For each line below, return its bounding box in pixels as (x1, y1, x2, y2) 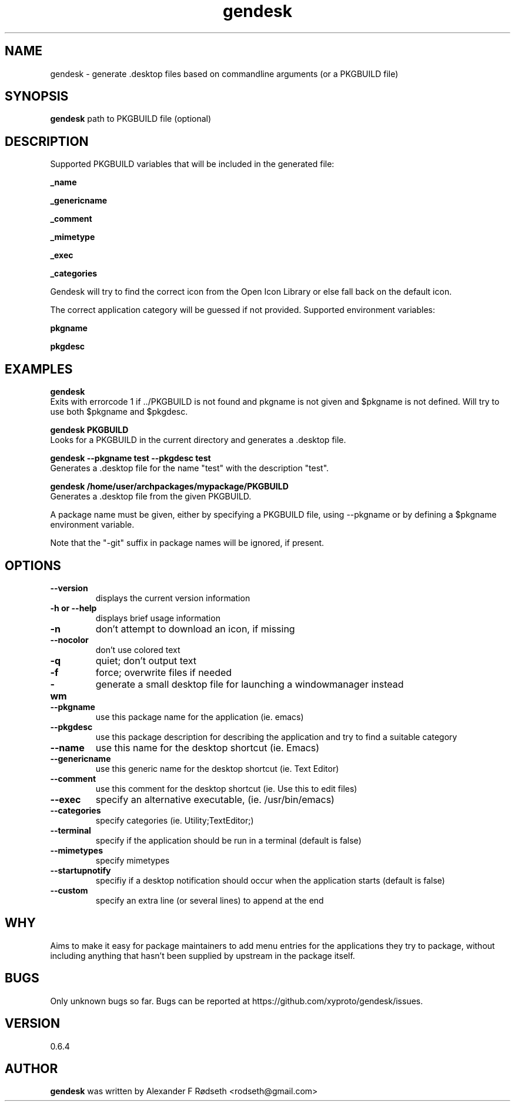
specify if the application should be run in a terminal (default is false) (95, 835, 362, 845)
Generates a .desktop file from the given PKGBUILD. (50, 491, 252, 502)
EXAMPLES (5, 361, 73, 377)
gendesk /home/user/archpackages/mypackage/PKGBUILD (50, 481, 289, 492)
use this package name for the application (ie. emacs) (95, 711, 304, 722)
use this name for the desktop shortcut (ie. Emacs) (95, 741, 320, 754)
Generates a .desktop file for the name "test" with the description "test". (50, 463, 329, 474)
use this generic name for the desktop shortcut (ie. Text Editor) (95, 763, 339, 774)
